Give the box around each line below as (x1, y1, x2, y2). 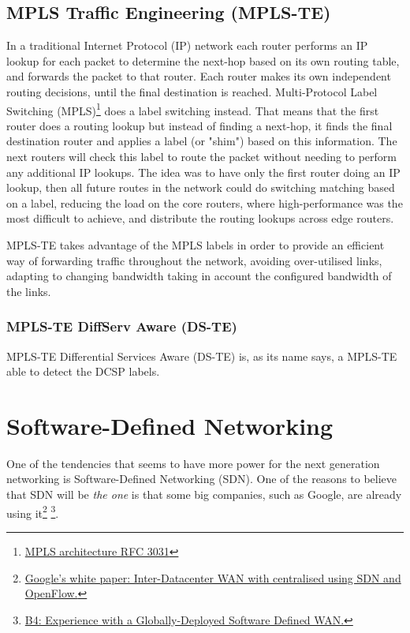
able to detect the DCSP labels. (6, 363, 160, 380)
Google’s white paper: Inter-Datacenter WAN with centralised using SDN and (24, 569, 401, 586)
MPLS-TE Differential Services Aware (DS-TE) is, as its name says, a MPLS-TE (6, 347, 397, 364)
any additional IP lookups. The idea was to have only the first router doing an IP (6, 163, 401, 180)
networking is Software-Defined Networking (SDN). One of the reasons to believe (6, 470, 397, 487)
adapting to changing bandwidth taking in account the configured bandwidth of (6, 268, 392, 284)
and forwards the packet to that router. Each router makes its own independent (6, 68, 391, 84)
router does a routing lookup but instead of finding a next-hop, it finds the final (6, 117, 393, 133)
